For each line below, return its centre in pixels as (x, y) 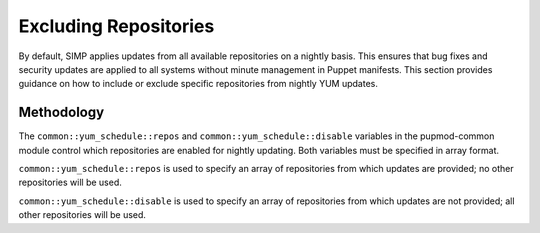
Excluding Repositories (116, 26)
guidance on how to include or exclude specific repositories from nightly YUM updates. (198, 84)
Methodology (61, 112)
